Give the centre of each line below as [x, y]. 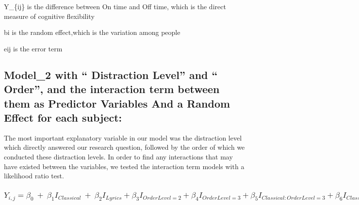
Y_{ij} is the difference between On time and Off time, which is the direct [115, 6]
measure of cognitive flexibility [49, 16]
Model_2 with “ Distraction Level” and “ [111, 74]
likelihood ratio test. [34, 176]
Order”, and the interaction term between [112, 89]
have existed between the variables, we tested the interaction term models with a [124, 166]
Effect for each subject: [63, 117]
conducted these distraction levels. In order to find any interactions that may [118, 156]
